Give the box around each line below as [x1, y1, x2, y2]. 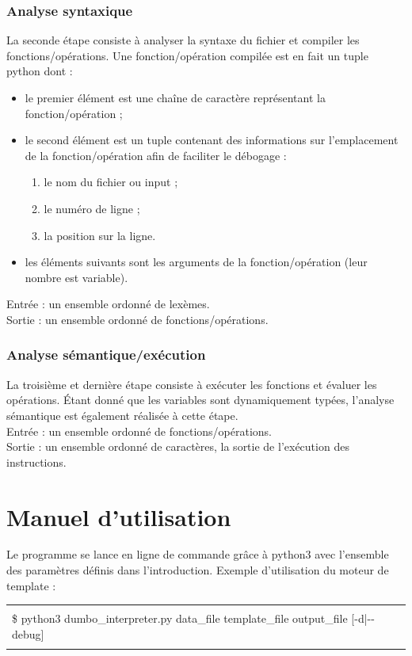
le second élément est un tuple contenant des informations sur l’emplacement [25, 132, 399, 148]
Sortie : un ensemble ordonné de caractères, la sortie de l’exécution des [6, 438, 349, 455]
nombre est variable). [25, 269, 128, 285]
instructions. [6, 453, 67, 470]
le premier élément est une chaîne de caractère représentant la [25, 90, 326, 105]
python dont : [6, 63, 73, 79]
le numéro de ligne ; [44, 200, 140, 216]
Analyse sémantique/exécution [6, 345, 206, 364]
